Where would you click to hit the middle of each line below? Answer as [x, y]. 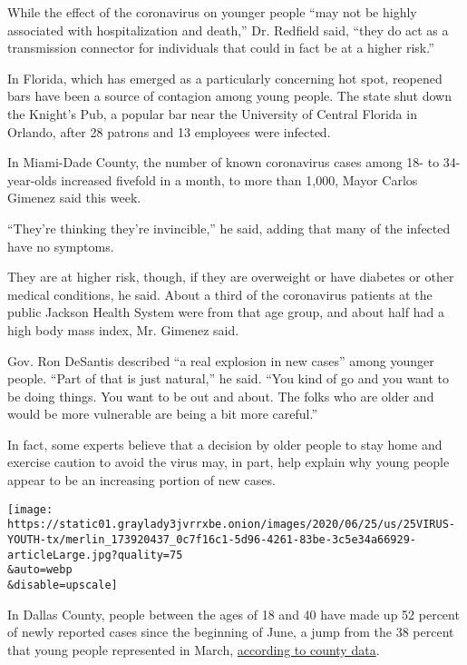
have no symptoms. [61, 246]
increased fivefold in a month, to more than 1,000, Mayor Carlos [239, 179]
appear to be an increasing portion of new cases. [141, 480]
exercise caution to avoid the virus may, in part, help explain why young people [229, 462]
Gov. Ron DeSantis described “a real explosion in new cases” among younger [221, 360]
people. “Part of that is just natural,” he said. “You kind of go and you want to [229, 378]
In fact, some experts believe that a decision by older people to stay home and [225, 444]
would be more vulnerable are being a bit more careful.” [163, 414]
